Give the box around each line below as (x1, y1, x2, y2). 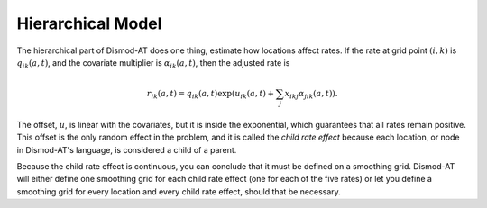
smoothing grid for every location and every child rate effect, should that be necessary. (16, 185, 342, 197)
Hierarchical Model (16, 14, 162, 33)
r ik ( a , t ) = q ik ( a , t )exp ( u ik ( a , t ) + (146, 88, 275, 101)
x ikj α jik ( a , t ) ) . (284, 88, 338, 101)
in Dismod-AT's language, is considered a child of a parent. (16, 144, 237, 155)
